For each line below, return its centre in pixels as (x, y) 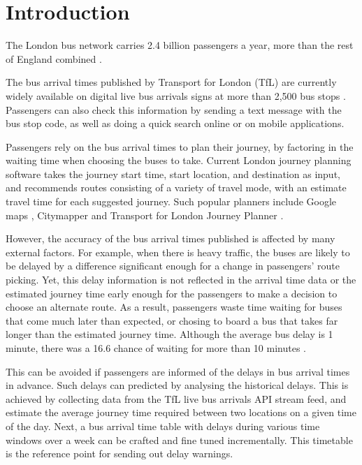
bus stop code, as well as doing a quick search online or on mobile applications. (175, 123)
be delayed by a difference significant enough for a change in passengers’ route (173, 266)
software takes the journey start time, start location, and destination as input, (173, 174)
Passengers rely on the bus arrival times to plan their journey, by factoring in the (180, 146)
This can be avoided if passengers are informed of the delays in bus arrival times (178, 371)
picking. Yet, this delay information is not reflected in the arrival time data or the (181, 280)
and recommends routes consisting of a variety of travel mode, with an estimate (176, 187)
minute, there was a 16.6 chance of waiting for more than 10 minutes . (156, 348)
